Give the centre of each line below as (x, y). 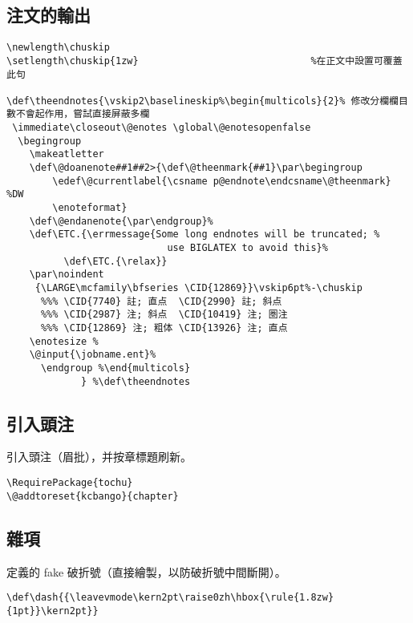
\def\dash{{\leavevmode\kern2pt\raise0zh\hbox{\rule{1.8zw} (170, 598)
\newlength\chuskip (58, 48)
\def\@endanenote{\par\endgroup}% (121, 221)
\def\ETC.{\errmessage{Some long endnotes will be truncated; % (204, 235)
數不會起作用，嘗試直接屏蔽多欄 (78, 114)
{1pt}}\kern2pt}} (53, 611)
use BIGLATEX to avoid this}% (247, 248)
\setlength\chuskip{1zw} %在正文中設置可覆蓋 (204, 61)
